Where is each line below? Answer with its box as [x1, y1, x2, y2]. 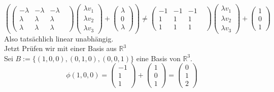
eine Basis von [136, 53, 181, 63]
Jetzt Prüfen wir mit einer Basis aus [4, 43, 117, 54]
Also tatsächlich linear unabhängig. [4, 33, 114, 43]
